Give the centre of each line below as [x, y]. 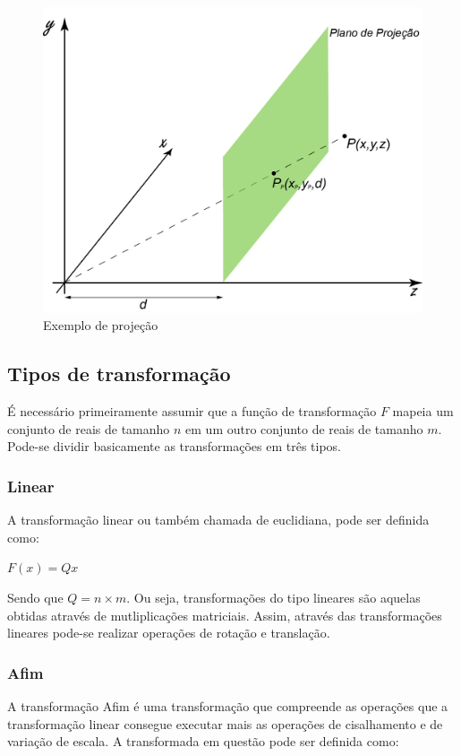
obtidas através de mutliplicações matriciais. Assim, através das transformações [225, 615]
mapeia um [423, 411]
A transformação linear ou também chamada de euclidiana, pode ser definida [218, 520]
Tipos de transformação [119, 374]
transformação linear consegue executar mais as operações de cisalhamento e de [225, 723]
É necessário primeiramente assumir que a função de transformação [192, 411]
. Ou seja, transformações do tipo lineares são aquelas [273, 597]
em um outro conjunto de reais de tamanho [304, 428]
